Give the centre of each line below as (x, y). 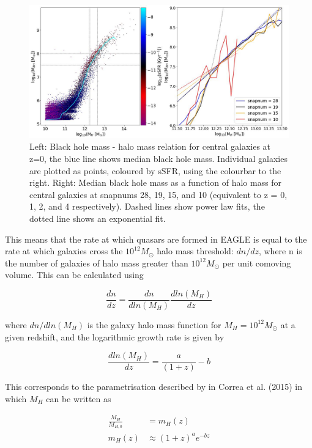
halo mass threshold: (195, 251)
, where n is (280, 251)
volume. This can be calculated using (74, 275)
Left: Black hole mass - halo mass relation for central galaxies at (150, 146)
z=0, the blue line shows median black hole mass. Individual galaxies (158, 158)
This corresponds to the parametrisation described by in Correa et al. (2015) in (154, 387)
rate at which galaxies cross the (64, 251)
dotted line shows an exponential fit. (98, 218)
